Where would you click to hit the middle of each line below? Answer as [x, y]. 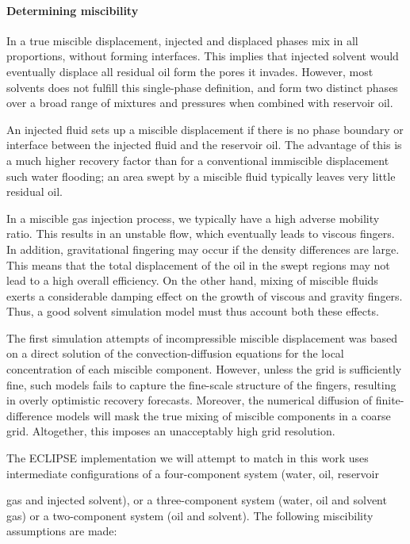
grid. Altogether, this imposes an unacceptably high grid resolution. [171, 431]
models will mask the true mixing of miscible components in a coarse [223, 415]
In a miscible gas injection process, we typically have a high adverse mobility [193, 218]
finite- [390, 400]
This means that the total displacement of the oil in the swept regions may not [198, 264]
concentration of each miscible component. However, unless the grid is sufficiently [204, 369]
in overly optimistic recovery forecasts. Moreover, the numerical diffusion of [190, 400]
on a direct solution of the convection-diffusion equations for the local [175, 353]
